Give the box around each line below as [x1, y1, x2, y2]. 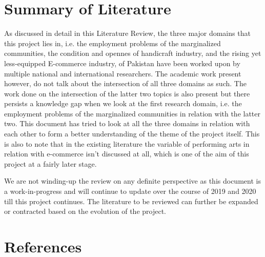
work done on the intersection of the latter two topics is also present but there [4, 88, 250, 98]
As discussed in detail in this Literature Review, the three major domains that [4, 28, 251, 38]
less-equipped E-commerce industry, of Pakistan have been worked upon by [4, 57, 240, 68]
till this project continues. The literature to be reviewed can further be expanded [4, 195, 258, 206]
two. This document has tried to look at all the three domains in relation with [4, 118, 250, 129]
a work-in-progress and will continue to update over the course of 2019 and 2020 [4, 186, 256, 196]
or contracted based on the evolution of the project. [4, 206, 166, 216]
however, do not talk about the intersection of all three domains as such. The [4, 78, 247, 89]
